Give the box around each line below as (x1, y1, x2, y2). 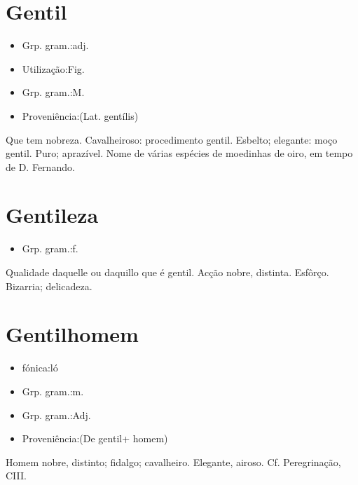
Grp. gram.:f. (22, 241, 78, 256)
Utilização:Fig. (22, 61, 85, 76)
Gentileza (6, 200, 99, 229)
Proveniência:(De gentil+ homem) (22, 431, 168, 446)
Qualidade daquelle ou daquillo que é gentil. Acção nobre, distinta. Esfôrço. (6, 265, 329, 279)
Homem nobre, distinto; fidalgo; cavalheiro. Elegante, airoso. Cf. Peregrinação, (6, 454, 341, 469)
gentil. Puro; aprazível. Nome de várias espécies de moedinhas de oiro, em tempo (6, 146, 353, 160)
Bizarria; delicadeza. (6, 278, 92, 293)
